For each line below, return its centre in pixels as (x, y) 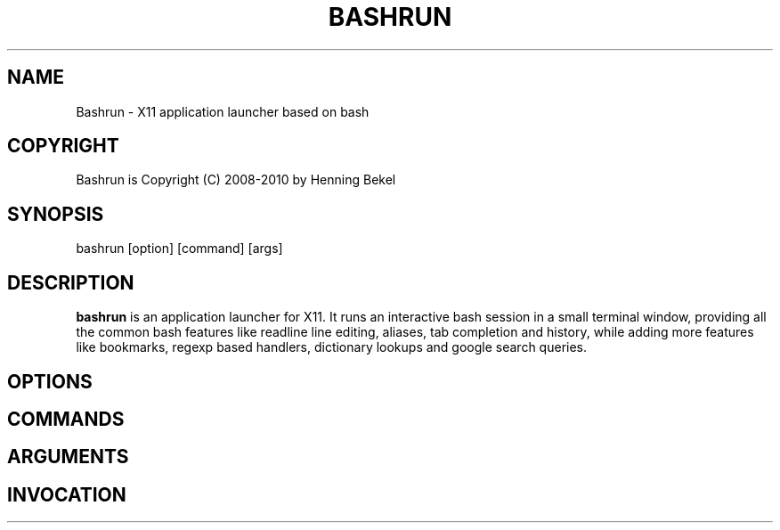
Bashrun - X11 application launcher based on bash (223, 111)
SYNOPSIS (56, 214)
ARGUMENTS (68, 457)
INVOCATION (67, 494)
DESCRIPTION (71, 282)
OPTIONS (50, 381)
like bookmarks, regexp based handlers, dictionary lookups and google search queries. (332, 347)
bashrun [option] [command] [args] (179, 249)
